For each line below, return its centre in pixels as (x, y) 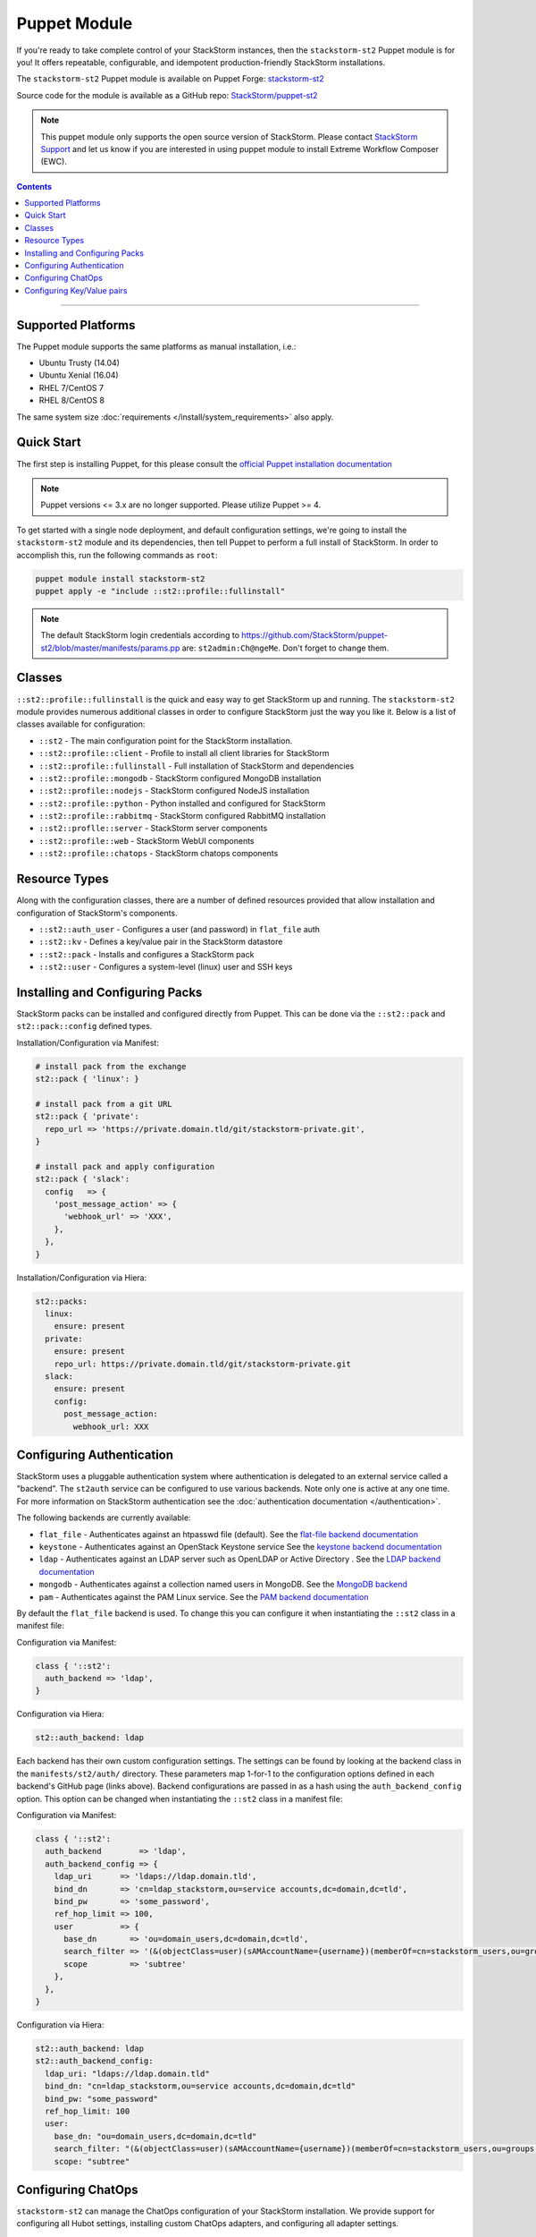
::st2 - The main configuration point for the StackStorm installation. (166, 740)
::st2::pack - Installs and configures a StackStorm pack (147, 954)
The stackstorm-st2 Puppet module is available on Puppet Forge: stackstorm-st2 (171, 79)
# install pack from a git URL (104, 1104)
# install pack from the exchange (111, 1066)
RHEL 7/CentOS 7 (71, 387)
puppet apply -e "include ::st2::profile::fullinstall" (160, 591)
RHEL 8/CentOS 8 (71, 400)
